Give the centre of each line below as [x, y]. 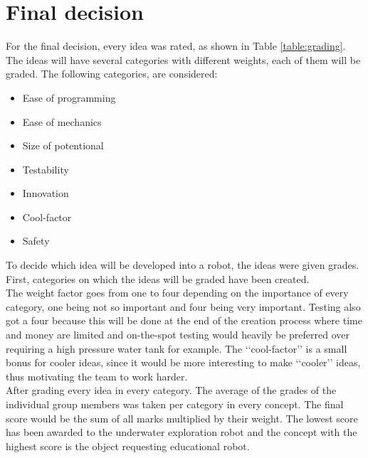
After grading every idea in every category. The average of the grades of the [171, 390]
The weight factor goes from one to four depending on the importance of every [177, 293]
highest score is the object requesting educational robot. [128, 446]
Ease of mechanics [62, 121]
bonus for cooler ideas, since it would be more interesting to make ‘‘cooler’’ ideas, [183, 362]
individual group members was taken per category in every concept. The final [175, 404]
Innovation [46, 193]
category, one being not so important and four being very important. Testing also [183, 306]
